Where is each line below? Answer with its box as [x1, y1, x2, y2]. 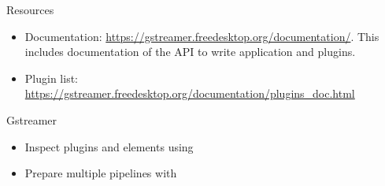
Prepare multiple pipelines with [24, 165, 177, 181]
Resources [6, 2, 54, 17]
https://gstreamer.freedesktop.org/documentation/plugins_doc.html [24, 85, 355, 102]
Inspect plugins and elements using [24, 138, 194, 154]
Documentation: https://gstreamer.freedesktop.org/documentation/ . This [24, 28, 379, 44]
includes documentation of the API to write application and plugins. [24, 43, 356, 60]
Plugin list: [24, 69, 78, 86]
